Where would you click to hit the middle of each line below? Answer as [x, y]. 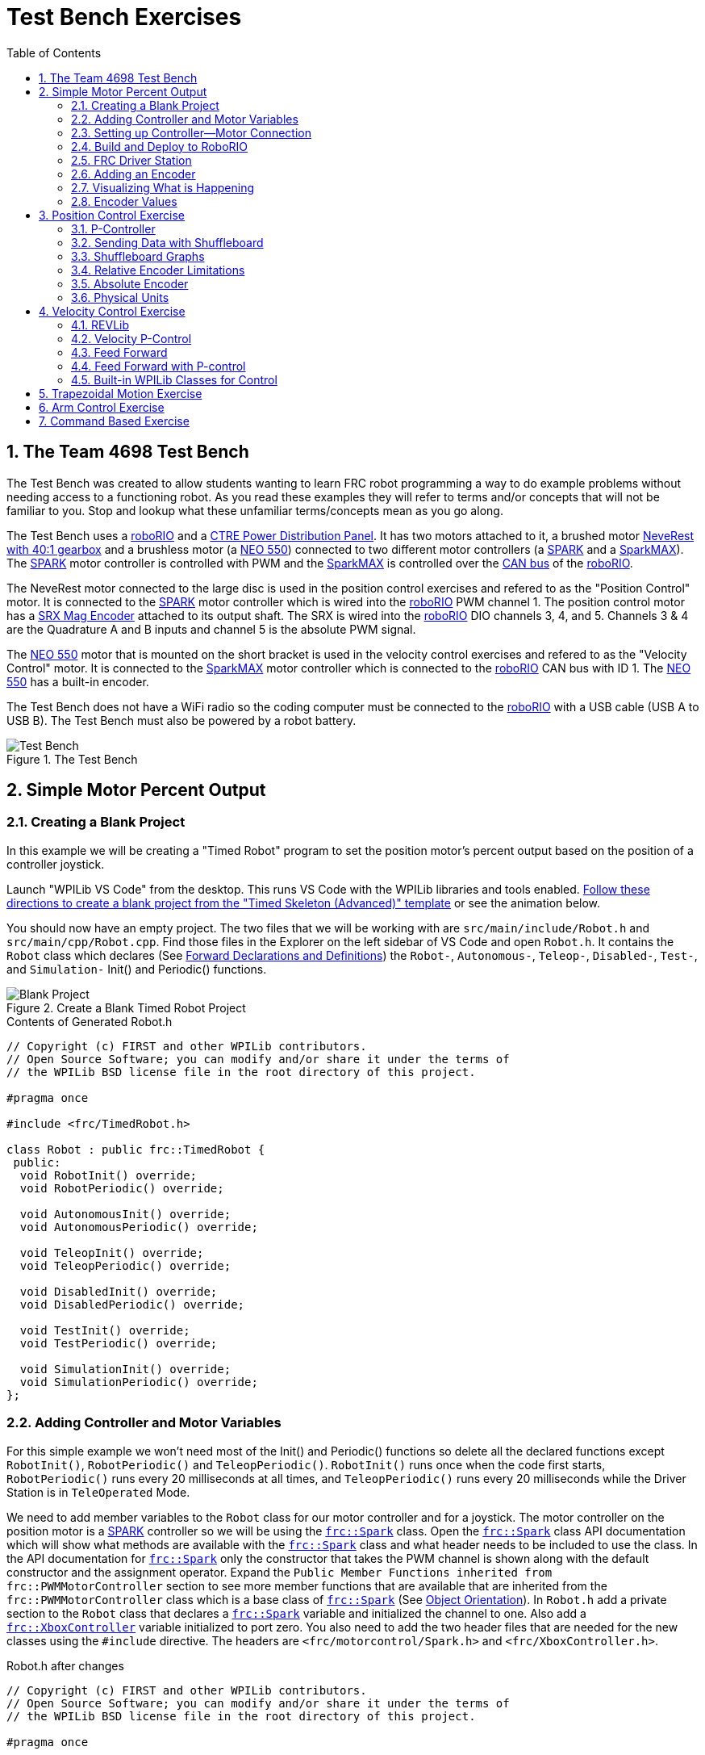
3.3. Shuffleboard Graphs [138, 256]
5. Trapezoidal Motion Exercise [121, 393]
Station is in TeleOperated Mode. [98, 1492]
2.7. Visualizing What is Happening [163, 187]
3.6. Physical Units [120, 297]
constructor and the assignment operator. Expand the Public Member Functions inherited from [279, 1572]
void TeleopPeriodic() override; [125, 1265]
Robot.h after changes [65, 1665]
